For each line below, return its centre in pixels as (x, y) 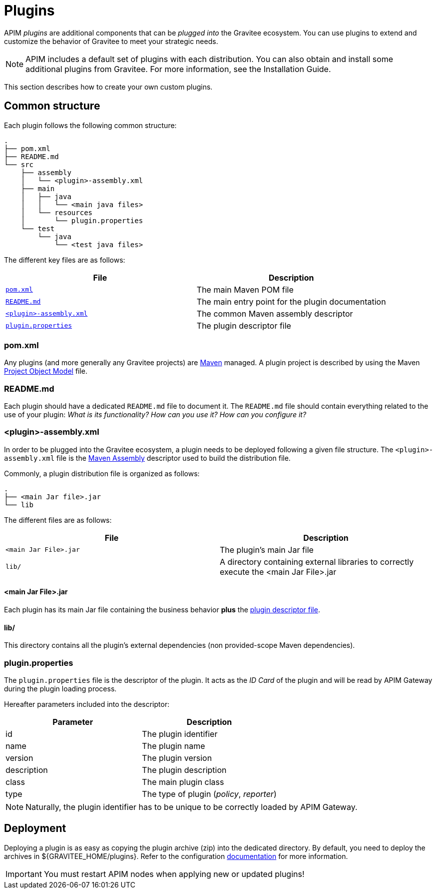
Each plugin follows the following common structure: (90, 125)
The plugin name (174, 746)
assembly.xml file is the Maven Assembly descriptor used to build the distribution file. (147, 458)
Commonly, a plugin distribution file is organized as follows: (102, 473)
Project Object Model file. (46, 371)
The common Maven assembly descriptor (275, 313)
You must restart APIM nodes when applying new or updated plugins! (174, 874)
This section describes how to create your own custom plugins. (108, 87)
